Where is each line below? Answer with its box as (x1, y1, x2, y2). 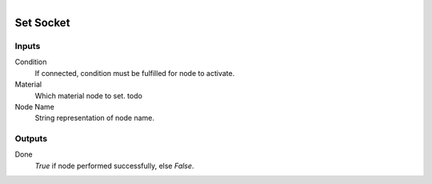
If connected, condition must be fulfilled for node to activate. (34, 68, 235, 78)
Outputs (14, 133, 48, 144)
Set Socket (14, 16, 70, 30)
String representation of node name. (34, 113, 155, 123)
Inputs (14, 40, 41, 51)
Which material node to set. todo (34, 90, 143, 100)
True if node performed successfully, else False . (34, 161, 194, 170)
